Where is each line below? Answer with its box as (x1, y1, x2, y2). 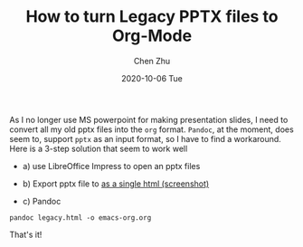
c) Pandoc (22, 195, 62, 206)
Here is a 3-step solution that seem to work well (9, 143, 188, 154)
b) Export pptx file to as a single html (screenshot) (22, 178, 210, 189)
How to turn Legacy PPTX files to (25, 6, 279, 27)
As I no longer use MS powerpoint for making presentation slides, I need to (9, 114, 289, 125)
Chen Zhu (133, 55, 171, 66)
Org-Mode (111, 25, 193, 46)
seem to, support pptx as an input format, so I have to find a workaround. (9, 133, 282, 144)
